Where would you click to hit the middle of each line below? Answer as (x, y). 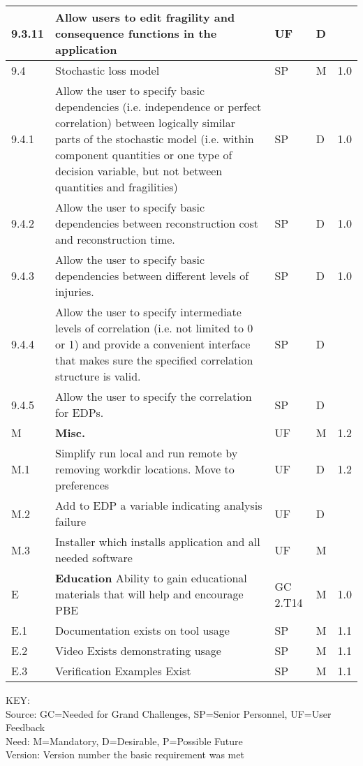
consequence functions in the (136, 33)
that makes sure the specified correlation (154, 360)
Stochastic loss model (108, 70)
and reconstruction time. (115, 239)
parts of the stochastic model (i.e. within (155, 139)
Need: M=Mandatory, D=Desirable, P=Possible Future (124, 741)
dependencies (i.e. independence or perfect (158, 106)
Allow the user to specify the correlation (154, 396)
